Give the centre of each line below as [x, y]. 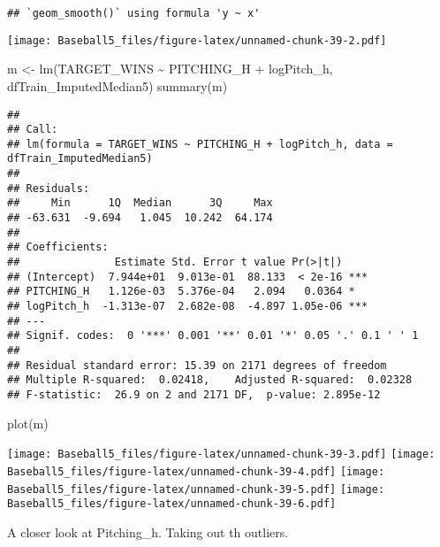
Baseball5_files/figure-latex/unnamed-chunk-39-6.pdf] [172, 504]
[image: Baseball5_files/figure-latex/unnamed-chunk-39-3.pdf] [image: [221, 455]
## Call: [33, 130]
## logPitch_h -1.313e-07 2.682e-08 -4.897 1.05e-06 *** [188, 307]
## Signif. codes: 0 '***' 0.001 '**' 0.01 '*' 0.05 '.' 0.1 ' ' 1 [213, 336]
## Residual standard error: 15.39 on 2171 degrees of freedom [197, 365]
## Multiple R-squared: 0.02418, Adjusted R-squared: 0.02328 [210, 380]
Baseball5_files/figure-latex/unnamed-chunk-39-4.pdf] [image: [196, 471]
